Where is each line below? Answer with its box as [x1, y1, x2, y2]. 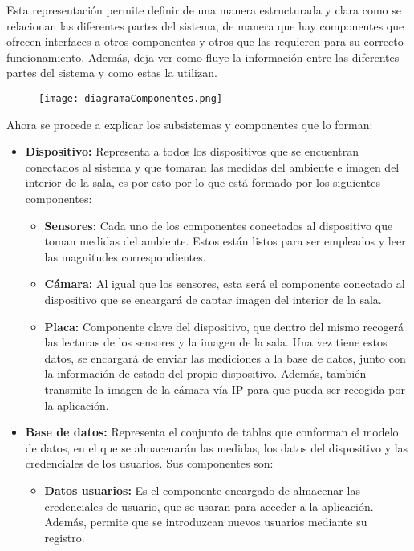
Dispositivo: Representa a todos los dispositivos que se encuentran [25, 143, 359, 160]
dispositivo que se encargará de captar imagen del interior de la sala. [44, 290, 382, 307]
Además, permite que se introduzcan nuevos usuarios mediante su [44, 513, 367, 530]
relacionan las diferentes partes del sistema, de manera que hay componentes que [6, 17, 404, 34]
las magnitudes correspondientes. [44, 248, 206, 265]
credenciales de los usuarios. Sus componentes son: [25, 455, 274, 472]
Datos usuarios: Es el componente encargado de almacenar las [44, 481, 360, 498]
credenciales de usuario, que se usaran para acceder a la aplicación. [44, 497, 374, 514]
